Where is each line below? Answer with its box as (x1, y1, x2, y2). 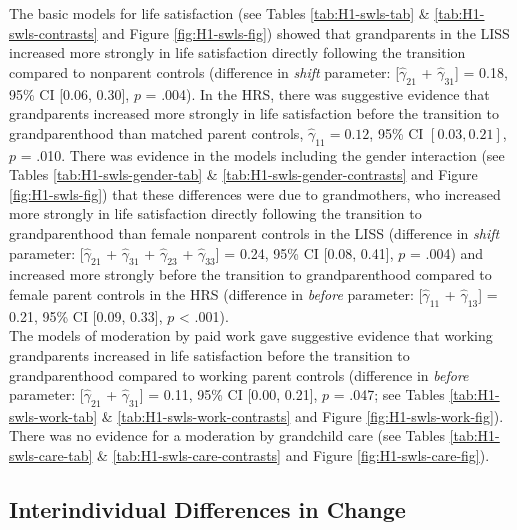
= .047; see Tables (333, 384, 445, 405)
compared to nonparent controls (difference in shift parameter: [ (9, 61, 400, 82)
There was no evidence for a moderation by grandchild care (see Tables (9, 425, 445, 446)
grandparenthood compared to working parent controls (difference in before (9, 364, 469, 385)
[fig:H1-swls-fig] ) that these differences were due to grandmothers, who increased (9, 183, 501, 204)
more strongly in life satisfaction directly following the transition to (9, 203, 422, 224)
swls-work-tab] (9, 405, 98, 426)
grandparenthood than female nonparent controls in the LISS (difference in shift (9, 222, 500, 243)
